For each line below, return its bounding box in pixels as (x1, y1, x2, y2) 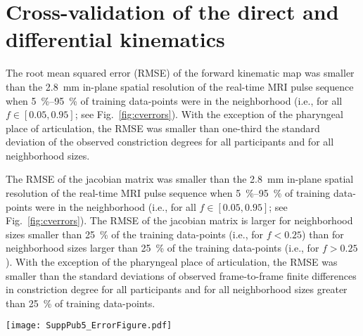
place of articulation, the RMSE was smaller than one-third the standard (6, 120, 320, 135)
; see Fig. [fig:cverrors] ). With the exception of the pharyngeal (75, 107, 343, 122)
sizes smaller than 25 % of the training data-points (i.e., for (6, 226, 263, 241)
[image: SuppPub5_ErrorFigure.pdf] (6, 321, 172, 331)
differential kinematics (6, 25, 225, 53)
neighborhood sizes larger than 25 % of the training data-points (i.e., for (6, 240, 319, 255)
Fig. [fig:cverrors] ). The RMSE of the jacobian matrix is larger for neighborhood (6, 213, 353, 228)
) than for (302, 226, 344, 241)
